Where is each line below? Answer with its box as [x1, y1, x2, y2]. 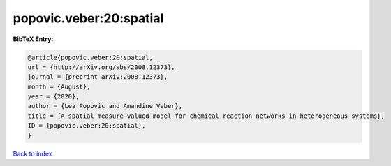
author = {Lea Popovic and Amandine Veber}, [27, 102, 183, 110]
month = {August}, [27, 82, 91, 91]
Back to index [13, 149, 52, 158]
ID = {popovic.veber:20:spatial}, [27, 122, 146, 130]
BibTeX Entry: [13, 35, 54, 43]
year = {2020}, [27, 93, 80, 100]
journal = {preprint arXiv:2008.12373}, [27, 73, 168, 81]
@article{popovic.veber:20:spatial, [27, 53, 154, 61]
